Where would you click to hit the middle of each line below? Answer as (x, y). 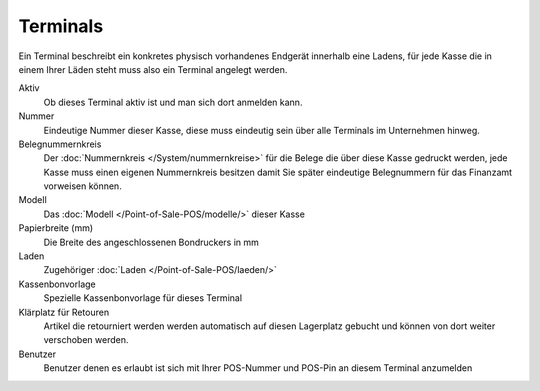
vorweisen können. (82, 186)
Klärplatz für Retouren (64, 312)
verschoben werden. (86, 340)
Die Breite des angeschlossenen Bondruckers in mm (151, 242)
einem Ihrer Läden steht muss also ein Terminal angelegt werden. (153, 69)
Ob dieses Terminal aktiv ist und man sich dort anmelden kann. (173, 102)
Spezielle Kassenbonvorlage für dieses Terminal (143, 298)
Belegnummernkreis (60, 144)
